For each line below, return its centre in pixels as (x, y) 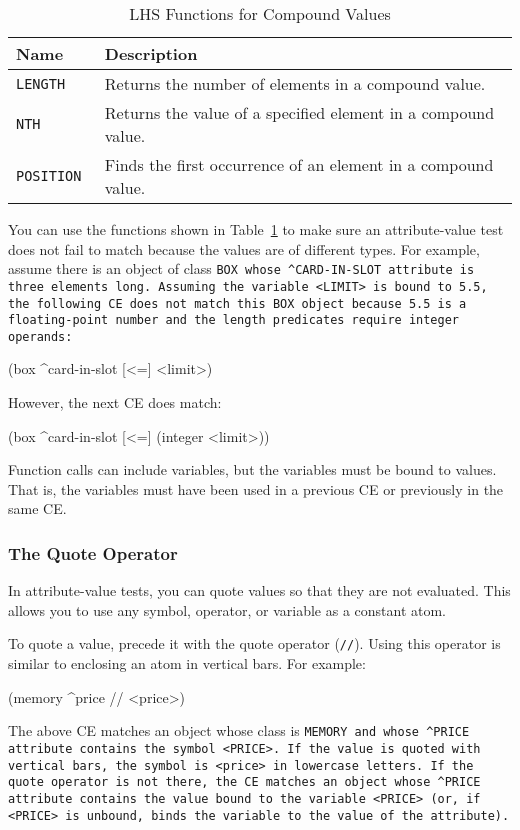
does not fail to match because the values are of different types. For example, (244, 248)
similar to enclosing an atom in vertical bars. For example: (187, 663)
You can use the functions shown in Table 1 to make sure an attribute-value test (256, 229)
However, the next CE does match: (115, 402)
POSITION (49, 176)
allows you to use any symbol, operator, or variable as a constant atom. (227, 609)
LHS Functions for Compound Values (260, 13)
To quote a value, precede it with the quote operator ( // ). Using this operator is (254, 643)
